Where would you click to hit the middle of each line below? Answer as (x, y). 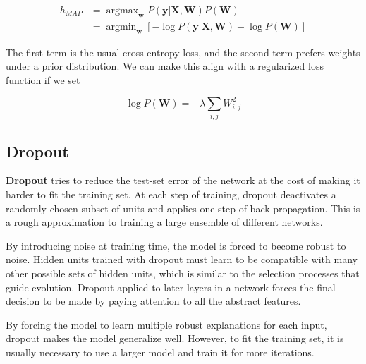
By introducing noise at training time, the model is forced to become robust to (176, 245)
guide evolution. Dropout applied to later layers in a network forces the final (171, 287)
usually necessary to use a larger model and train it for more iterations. (160, 352)
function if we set (43, 79)
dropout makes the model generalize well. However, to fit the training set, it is (175, 338)
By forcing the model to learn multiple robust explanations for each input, (166, 324)
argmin (121, 26)
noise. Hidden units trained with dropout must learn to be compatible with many (182, 259)
